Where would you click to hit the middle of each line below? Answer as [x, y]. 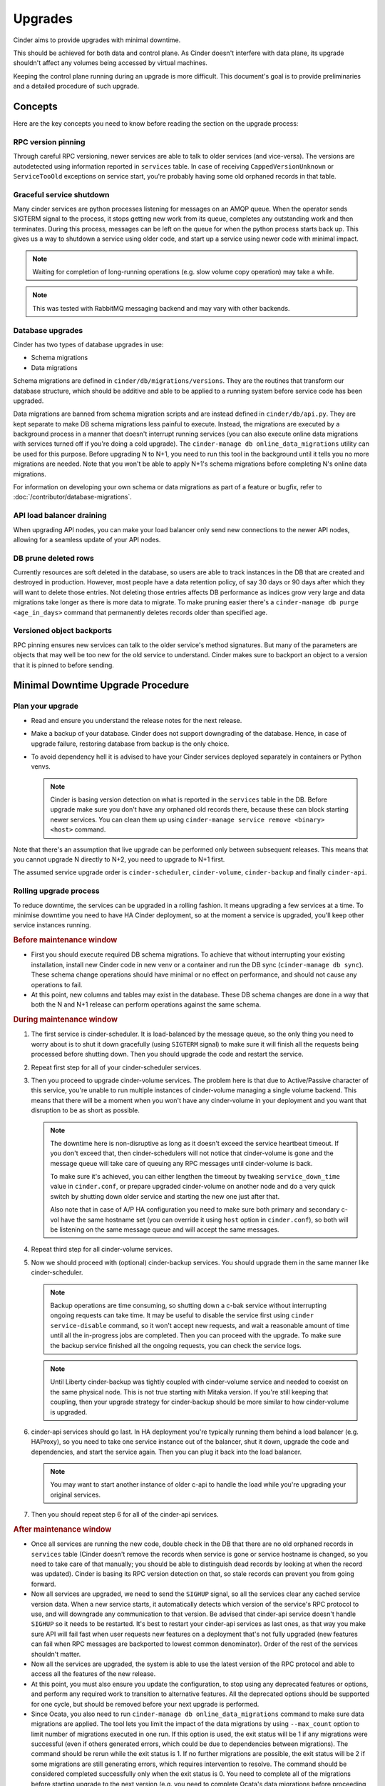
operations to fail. [57, 984]
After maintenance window [62, 1530]
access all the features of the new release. [93, 1674]
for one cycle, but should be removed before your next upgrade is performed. [145, 1704]
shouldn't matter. [56, 1654]
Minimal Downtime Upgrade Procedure [101, 685]
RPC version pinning [49, 141]
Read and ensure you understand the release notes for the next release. [137, 720]
